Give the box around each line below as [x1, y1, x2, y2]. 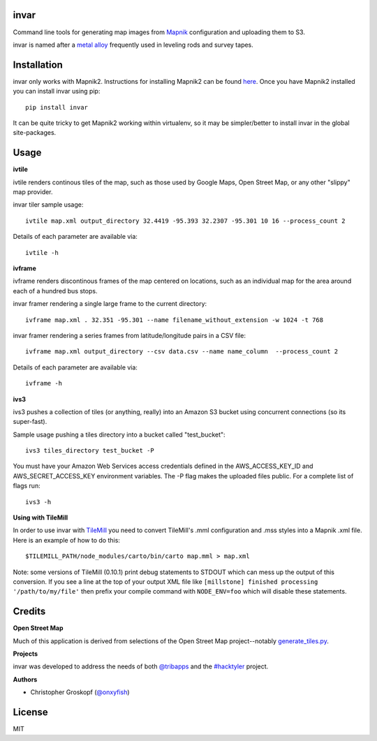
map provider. [13, 188, 53, 196]
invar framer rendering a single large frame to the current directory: [13, 300, 207, 308]
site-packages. [13, 129, 57, 137]
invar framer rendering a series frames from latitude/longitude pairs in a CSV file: [13, 331, 246, 339]
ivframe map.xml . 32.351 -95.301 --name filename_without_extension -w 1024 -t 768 [25, 316, 324, 324]
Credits [13, 606, 46, 617]
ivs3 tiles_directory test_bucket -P [25, 447, 155, 455]
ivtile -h [25, 249, 59, 256]
